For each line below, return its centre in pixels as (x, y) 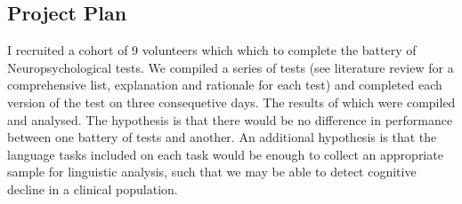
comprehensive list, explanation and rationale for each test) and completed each (225, 85)
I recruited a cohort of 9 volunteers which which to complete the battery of (212, 50)
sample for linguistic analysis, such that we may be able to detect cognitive (212, 172)
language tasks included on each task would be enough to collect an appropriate (225, 154)
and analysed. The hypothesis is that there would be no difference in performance (230, 119)
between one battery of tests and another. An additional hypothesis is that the (222, 137)
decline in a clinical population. (93, 188)
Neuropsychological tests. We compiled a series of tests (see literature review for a (231, 67)
